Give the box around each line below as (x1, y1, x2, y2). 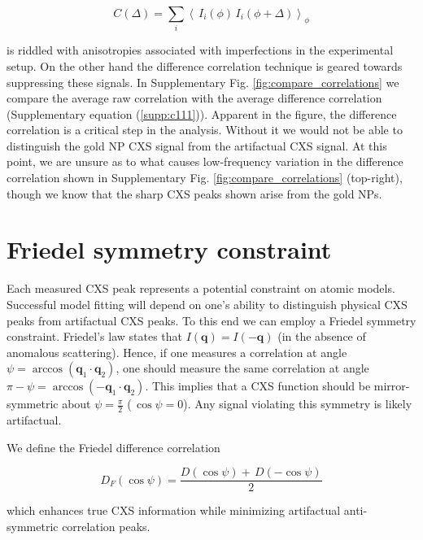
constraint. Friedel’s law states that (7, 328, 183, 345)
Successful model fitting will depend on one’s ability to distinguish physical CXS (7, 295, 408, 312)
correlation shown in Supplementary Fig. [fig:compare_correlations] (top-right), (7, 169, 403, 186)
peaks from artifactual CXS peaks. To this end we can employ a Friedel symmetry (7, 311, 416, 329)
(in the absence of (277, 328, 366, 345)
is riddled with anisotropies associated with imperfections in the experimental (7, 41, 394, 59)
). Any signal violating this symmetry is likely (183, 395, 412, 412)
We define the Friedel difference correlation (7, 438, 220, 455)
